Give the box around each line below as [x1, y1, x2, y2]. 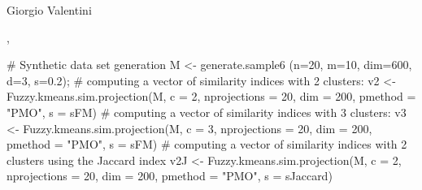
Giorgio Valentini [7, 2, 92, 18]
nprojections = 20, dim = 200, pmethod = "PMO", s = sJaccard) [7, 167, 333, 184]
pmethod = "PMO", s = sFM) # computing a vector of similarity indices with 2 [7, 136, 407, 153]
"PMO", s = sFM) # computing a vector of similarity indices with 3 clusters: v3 [7, 103, 407, 120]
